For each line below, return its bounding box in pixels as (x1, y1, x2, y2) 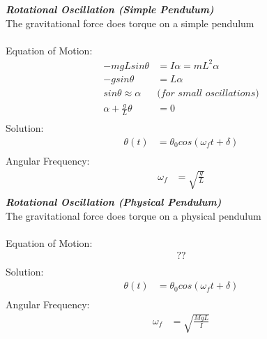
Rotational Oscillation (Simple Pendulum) (6, 2, 214, 16)
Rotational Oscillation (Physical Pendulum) (6, 195, 222, 209)
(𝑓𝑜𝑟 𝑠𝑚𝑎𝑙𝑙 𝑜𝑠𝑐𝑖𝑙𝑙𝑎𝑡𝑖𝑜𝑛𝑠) (157, 88, 259, 98)
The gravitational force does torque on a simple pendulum (6, 15, 254, 30)
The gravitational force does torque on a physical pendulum (6, 208, 261, 223)
